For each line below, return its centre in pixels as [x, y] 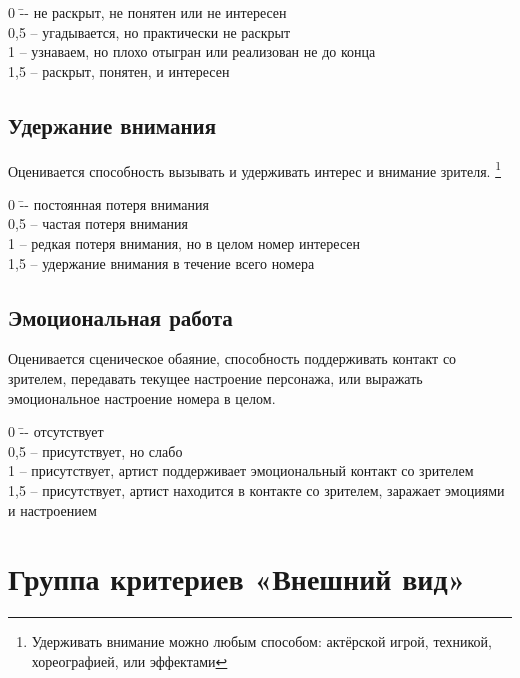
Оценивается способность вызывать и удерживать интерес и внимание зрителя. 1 [255, 169]
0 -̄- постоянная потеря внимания [108, 203]
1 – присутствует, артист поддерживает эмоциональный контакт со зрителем [241, 470]
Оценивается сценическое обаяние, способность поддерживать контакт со [232, 358]
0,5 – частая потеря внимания [98, 223]
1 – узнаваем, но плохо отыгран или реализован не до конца [192, 51]
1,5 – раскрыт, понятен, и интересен [119, 70]
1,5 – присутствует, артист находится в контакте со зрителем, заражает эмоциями [256, 489]
